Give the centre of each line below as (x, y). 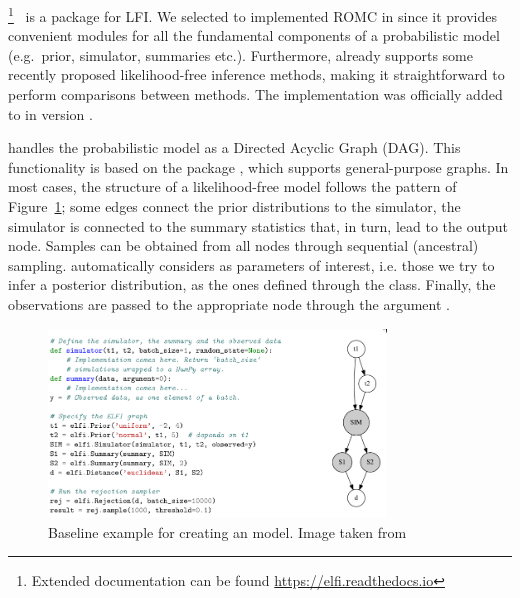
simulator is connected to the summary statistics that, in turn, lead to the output (258, 225)
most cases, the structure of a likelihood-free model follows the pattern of (232, 186)
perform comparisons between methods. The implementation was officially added (255, 94)
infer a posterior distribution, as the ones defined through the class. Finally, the (252, 284)
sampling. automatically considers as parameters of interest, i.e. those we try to (251, 264)
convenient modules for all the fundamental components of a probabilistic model (254, 35)
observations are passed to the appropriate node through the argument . (229, 303)
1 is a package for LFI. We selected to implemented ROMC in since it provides (252, 14)
